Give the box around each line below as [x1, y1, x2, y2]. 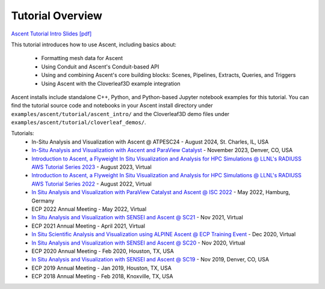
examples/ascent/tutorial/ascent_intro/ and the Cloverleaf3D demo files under [11, 110, 230, 117]
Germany [31, 197, 55, 204]
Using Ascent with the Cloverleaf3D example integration [41, 80, 181, 87]
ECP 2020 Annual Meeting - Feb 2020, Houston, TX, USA [31, 247, 174, 255]
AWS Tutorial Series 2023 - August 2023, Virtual [31, 163, 152, 171]
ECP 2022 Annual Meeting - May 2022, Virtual [31, 205, 147, 213]
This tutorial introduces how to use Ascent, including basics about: [11, 41, 177, 48]
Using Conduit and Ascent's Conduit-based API [41, 63, 159, 70]
